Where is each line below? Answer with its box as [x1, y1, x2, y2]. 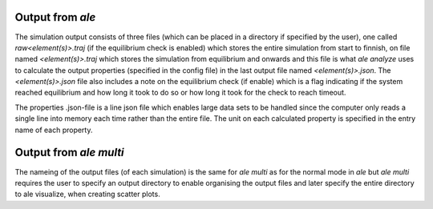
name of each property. [14, 125, 93, 135]
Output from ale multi [14, 146, 124, 159]
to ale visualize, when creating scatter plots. [14, 189, 160, 199]
